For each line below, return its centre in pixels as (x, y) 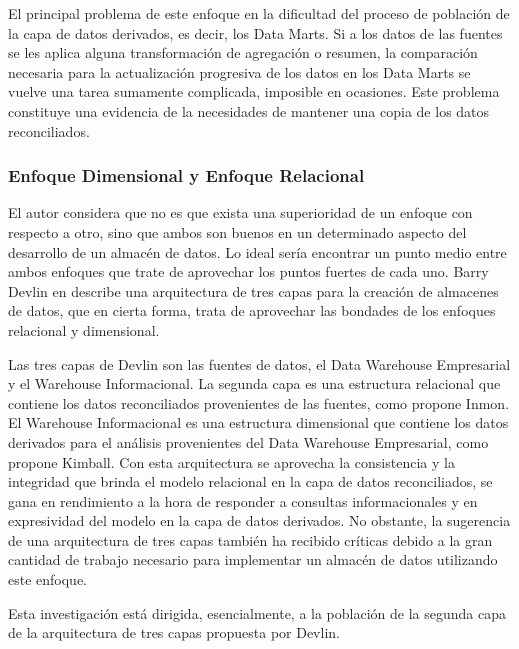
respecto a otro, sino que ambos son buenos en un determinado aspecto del (237, 231)
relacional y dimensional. (84, 329)
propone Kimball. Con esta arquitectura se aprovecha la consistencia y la (231, 461)
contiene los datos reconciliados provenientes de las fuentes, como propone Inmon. (259, 402)
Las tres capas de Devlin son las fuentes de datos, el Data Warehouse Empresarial (259, 363)
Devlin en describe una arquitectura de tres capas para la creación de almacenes (253, 290)
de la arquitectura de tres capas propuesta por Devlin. (174, 632)
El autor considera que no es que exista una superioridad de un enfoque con (240, 212)
